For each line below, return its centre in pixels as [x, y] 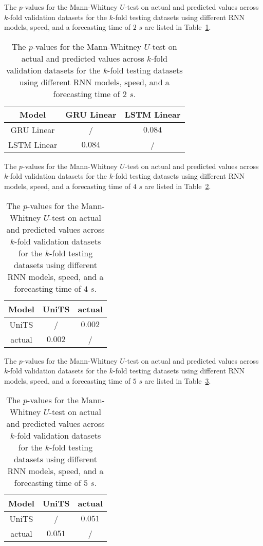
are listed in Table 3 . [178, 380]
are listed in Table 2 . [178, 186]
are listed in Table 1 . [178, 27]
